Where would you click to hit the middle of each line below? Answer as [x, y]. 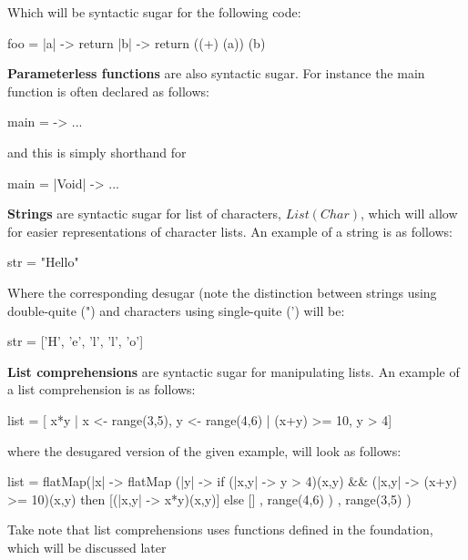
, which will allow [409, 214]
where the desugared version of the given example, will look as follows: [204, 450]
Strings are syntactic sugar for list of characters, [144, 214]
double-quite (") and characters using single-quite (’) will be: [176, 310]
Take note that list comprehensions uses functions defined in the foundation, [220, 529]
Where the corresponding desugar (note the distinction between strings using [222, 292]
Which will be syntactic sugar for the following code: [154, 12]
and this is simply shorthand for [97, 152]
